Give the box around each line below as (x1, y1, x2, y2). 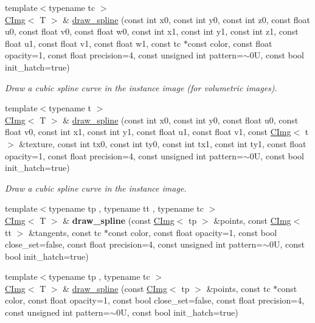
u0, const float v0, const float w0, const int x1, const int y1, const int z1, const (5, 25, 299, 38)
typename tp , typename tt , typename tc (49, 202, 204, 215)
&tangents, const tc (28, 226, 102, 238)
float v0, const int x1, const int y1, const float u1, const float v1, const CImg (5, 125, 291, 138)
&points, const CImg (213, 214, 291, 226)
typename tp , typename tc (49, 270, 150, 283)
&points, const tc (206, 282, 271, 294)
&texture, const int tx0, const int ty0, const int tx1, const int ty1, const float (19, 137, 306, 150)
